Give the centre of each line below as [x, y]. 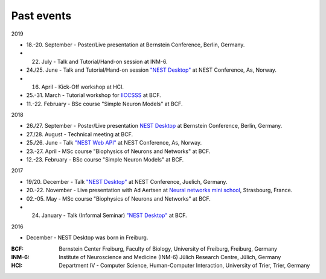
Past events [41, 16]
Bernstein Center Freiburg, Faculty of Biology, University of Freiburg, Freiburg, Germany [168, 249]
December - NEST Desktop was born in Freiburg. [87, 237]
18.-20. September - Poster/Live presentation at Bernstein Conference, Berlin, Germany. [136, 45]
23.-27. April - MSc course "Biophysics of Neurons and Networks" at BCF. [118, 151]
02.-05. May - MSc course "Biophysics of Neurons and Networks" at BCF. [119, 198]
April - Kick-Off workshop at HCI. [82, 87]
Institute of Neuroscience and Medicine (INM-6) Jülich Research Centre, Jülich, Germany [170, 257]
